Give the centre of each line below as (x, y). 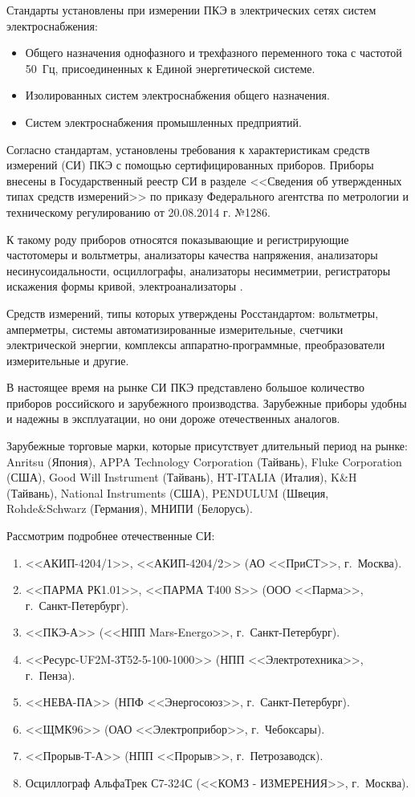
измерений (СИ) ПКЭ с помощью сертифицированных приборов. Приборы (190, 165)
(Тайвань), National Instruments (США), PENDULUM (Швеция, (168, 492)
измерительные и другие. (68, 360)
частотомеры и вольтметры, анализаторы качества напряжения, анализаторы (192, 255)
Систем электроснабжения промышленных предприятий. (163, 122)
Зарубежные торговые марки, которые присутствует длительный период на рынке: (207, 446)
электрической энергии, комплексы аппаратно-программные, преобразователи (196, 345)
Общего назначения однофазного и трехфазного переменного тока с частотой (214, 53)
